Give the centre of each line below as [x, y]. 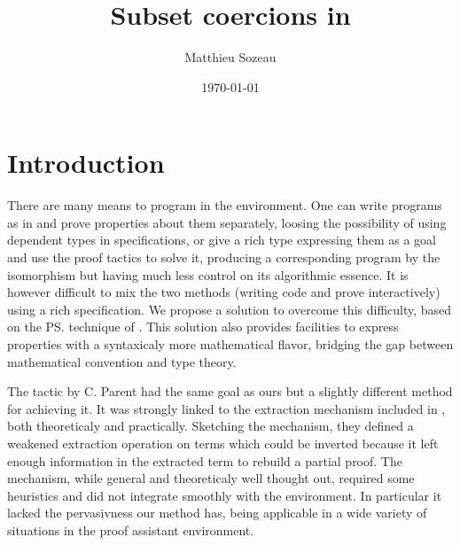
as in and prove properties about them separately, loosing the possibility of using [227, 222]
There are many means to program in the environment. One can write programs [225, 205]
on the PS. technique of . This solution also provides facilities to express [203, 327]
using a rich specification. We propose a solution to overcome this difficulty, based [230, 309]
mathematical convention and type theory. [122, 361]
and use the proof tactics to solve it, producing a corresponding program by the [224, 257]
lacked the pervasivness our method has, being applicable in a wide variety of [217, 513]
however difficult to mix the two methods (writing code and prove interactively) [224, 292]
